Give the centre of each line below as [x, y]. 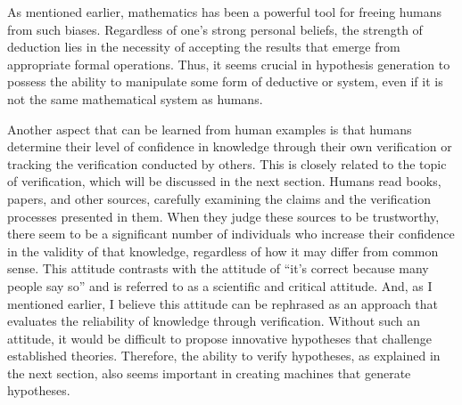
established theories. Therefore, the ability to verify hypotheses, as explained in [224, 356]
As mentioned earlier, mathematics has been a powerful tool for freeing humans [224, 12]
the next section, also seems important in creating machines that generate [209, 373]
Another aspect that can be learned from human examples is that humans [210, 129]
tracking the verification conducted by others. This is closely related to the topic [227, 163]
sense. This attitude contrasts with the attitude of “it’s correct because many [218, 268]
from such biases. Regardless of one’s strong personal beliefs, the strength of [215, 29]
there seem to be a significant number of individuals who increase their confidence [231, 234]
